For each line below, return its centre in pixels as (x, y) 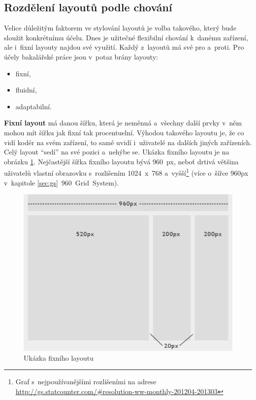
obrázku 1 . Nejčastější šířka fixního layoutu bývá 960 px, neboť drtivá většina (121, 161)
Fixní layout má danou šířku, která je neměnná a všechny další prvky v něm (123, 123)
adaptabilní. (33, 106)
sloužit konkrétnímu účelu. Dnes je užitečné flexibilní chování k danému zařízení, (126, 37)
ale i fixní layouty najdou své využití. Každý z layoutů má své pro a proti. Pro (124, 47)
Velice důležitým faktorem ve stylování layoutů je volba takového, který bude (120, 28)
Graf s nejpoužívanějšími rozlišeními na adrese (86, 382)
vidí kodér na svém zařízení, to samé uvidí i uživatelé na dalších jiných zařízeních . (128, 142)
